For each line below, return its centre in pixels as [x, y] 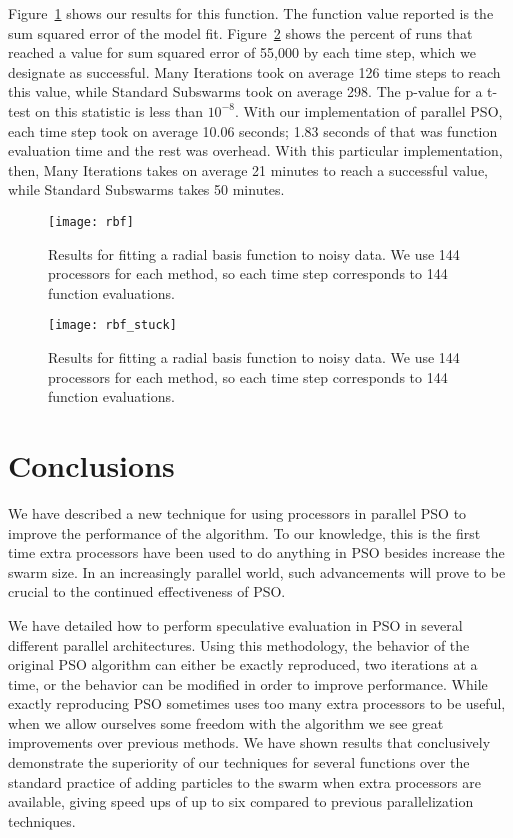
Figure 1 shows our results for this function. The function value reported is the [251, 13]
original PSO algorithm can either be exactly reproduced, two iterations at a [243, 664]
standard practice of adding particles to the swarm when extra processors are [244, 781]
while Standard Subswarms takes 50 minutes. [146, 189]
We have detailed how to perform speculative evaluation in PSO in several [235, 624]
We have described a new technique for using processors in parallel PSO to [237, 512]
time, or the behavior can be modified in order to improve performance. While [248, 683]
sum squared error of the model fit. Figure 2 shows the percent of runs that [240, 32]
